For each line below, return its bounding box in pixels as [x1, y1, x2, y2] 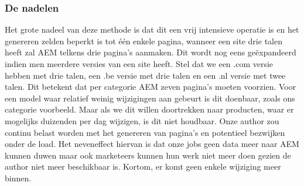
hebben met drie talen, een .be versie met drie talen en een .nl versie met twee [5, 69, 286, 81]
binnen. [5, 171, 32, 184]
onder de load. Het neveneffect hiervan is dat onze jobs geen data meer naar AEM [5, 138, 299, 150]
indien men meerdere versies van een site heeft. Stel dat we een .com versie [5, 58, 274, 69]
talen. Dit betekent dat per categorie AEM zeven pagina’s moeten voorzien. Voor [5, 80, 296, 93]
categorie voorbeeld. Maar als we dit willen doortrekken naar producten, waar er [5, 103, 294, 115]
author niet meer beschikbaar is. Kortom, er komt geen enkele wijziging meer [5, 160, 281, 173]
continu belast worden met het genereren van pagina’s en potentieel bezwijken [5, 126, 285, 138]
